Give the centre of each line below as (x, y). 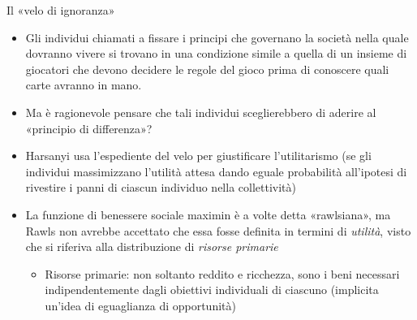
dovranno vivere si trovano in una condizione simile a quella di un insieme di (216, 53)
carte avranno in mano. (84, 85)
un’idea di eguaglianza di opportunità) (140, 305)
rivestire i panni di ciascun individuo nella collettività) (161, 187)
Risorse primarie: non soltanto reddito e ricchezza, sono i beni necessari (222, 273)
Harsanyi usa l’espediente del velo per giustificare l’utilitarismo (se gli (198, 156)
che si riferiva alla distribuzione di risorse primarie (152, 246)
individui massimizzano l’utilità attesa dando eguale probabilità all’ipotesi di (216, 171)
